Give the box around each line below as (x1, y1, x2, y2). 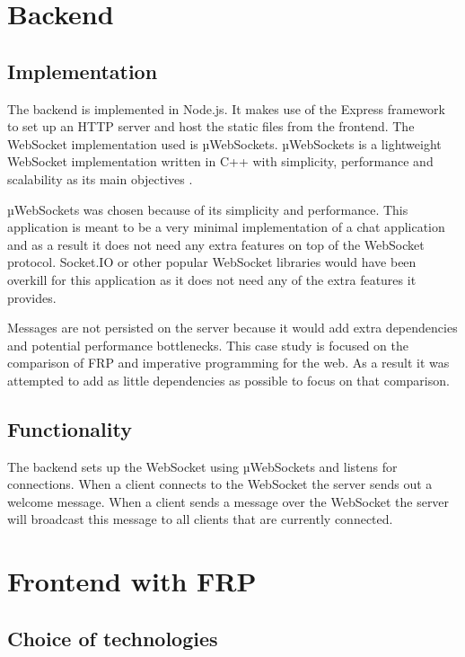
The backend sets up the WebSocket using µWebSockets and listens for (7, 457, 398, 475)
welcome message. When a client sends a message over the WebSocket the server (7, 492, 450, 511)
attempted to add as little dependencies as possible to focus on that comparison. (7, 370, 450, 389)
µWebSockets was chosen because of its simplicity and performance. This (7, 200, 408, 218)
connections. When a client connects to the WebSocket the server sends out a (7, 475, 433, 493)
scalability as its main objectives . (7, 169, 193, 188)
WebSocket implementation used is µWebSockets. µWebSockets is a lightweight (7, 134, 442, 153)
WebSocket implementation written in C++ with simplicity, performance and (7, 152, 434, 171)
